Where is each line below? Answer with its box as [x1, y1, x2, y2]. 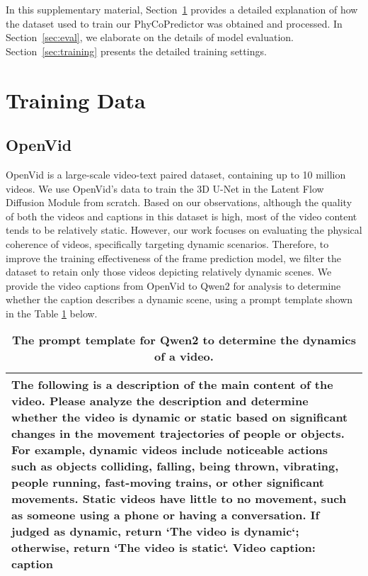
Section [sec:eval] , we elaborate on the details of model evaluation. [6, 30, 294, 45]
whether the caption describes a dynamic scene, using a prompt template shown [6, 292, 353, 307]
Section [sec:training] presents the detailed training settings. [6, 43, 267, 58]
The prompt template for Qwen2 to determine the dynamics [12, 332, 356, 349]
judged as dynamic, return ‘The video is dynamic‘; [11, 523, 299, 540]
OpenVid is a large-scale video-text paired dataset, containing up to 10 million [6, 166, 346, 181]
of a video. [154, 348, 214, 365]
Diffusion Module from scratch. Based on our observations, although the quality [6, 195, 352, 210]
